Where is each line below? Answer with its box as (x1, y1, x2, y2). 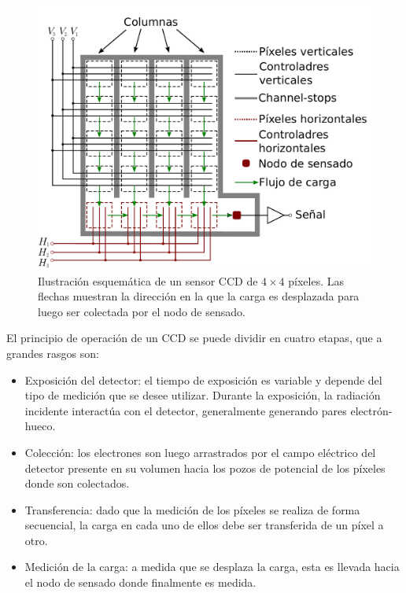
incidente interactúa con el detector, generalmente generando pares (24, 402, 347, 418)
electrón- (350, 402, 393, 418)
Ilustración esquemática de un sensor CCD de (38, 272, 258, 289)
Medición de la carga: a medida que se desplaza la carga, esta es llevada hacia (24, 558, 400, 575)
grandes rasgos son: (6, 344, 99, 361)
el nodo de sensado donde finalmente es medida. (24, 574, 257, 591)
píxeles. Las (288, 272, 344, 289)
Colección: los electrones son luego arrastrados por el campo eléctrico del (24, 444, 376, 460)
